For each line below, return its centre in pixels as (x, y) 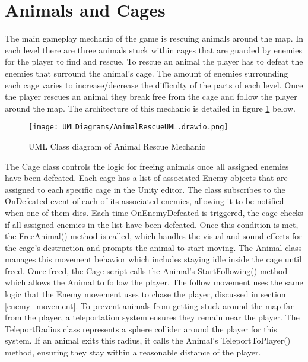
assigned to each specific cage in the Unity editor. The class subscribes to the (145, 189)
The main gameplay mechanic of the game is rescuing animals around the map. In (154, 38)
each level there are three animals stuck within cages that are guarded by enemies (153, 50)
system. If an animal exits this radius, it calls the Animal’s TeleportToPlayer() (148, 340)
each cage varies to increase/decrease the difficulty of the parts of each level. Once (154, 85)
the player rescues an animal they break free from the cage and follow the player (151, 96)
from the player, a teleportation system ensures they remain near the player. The (152, 317)
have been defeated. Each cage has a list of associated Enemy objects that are (146, 178)
